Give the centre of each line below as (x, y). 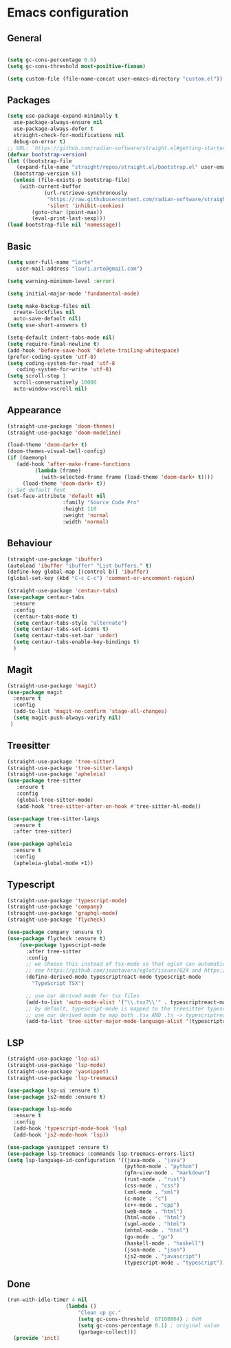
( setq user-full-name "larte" (51, 262)
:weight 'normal (86, 516)
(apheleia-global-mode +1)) (54, 863)
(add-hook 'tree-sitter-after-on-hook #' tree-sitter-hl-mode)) (109, 806)
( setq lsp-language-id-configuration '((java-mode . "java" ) (97, 1160)
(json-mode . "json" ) (155, 1250)
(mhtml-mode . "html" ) (156, 1231)
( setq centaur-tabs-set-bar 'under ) (66, 636)
